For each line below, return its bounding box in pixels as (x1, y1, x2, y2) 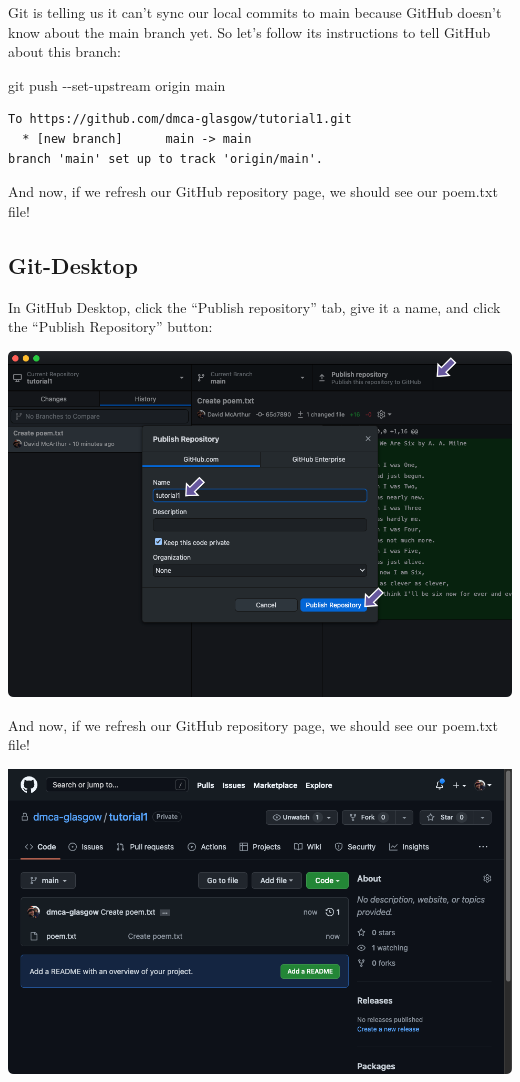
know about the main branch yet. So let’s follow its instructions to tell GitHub (8, 21, 491, 42)
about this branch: (8, 41, 121, 62)
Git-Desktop (8, 249, 138, 280)
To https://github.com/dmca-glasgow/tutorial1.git (8, 112, 352, 127)
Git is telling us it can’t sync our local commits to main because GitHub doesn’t (8, 2, 502, 22)
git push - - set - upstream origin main (8, 74, 226, 95)
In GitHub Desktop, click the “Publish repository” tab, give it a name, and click (8, 296, 501, 317)
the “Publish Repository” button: (8, 316, 213, 337)
